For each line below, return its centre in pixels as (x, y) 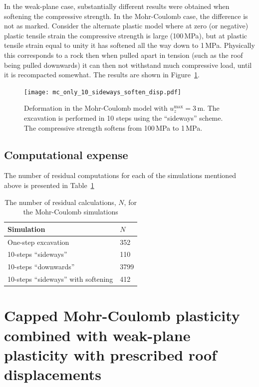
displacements (53, 374)
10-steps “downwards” (41, 267)
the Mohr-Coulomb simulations (71, 212)
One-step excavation (38, 242)
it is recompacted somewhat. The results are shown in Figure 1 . (102, 75)
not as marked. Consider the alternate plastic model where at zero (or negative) (126, 26)
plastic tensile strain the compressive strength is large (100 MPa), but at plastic (126, 35)
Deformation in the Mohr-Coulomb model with (96, 108)
